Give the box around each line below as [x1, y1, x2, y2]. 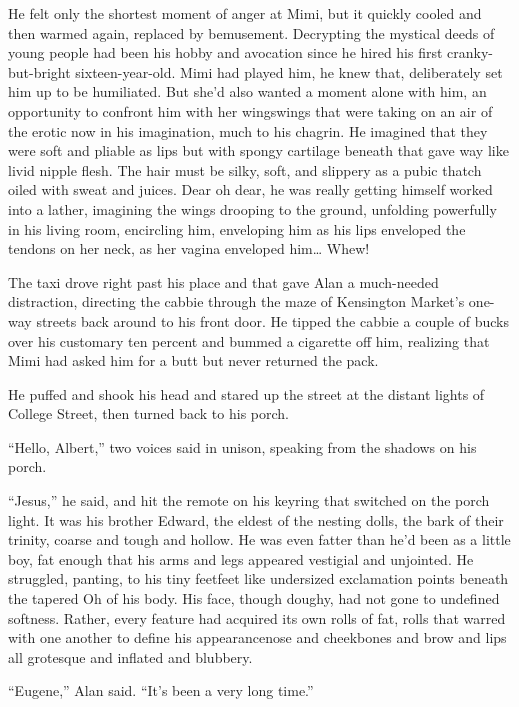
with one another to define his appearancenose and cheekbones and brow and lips [8, 627, 507, 648]
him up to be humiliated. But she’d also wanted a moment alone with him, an [8, 81, 487, 102]
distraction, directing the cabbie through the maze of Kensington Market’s [8, 291, 465, 312]
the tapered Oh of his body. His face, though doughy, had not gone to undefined [8, 588, 500, 609]
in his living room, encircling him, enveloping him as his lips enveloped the [8, 218, 466, 239]
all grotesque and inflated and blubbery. [8, 646, 253, 667]
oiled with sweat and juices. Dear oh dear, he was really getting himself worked [8, 179, 493, 200]
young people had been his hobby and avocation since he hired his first [8, 42, 443, 63]
